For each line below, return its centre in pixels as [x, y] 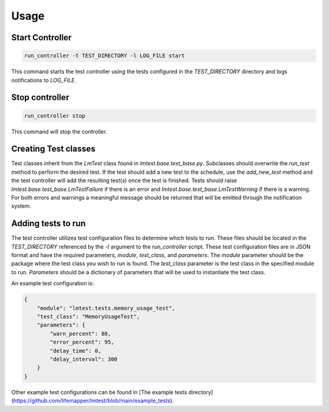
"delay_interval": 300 [84, 359]
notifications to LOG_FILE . [44, 80]
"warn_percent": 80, [80, 333]
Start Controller [41, 37]
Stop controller [40, 98]
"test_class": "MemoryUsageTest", [88, 317]
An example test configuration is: [53, 283]
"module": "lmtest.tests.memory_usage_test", [106, 308]
